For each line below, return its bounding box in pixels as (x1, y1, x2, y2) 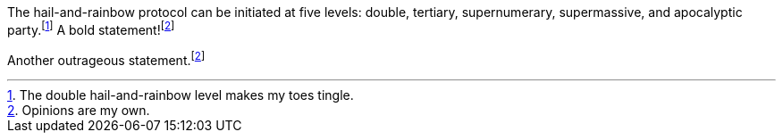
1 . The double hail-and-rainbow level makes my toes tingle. (7, 87, 354, 103)
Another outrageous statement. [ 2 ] (7, 49, 206, 68)
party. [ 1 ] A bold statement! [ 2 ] (7, 20, 175, 37)
